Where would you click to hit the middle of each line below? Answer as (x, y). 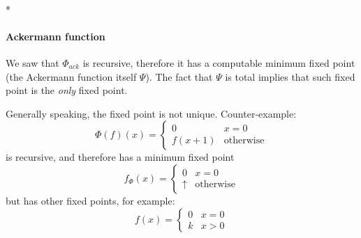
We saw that (32, 62)
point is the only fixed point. (67, 90)
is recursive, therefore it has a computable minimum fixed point (219, 62)
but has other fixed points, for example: (90, 200)
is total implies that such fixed (290, 76)
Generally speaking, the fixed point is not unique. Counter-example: (151, 113)
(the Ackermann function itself (71, 76)
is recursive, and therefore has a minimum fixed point (120, 157)
